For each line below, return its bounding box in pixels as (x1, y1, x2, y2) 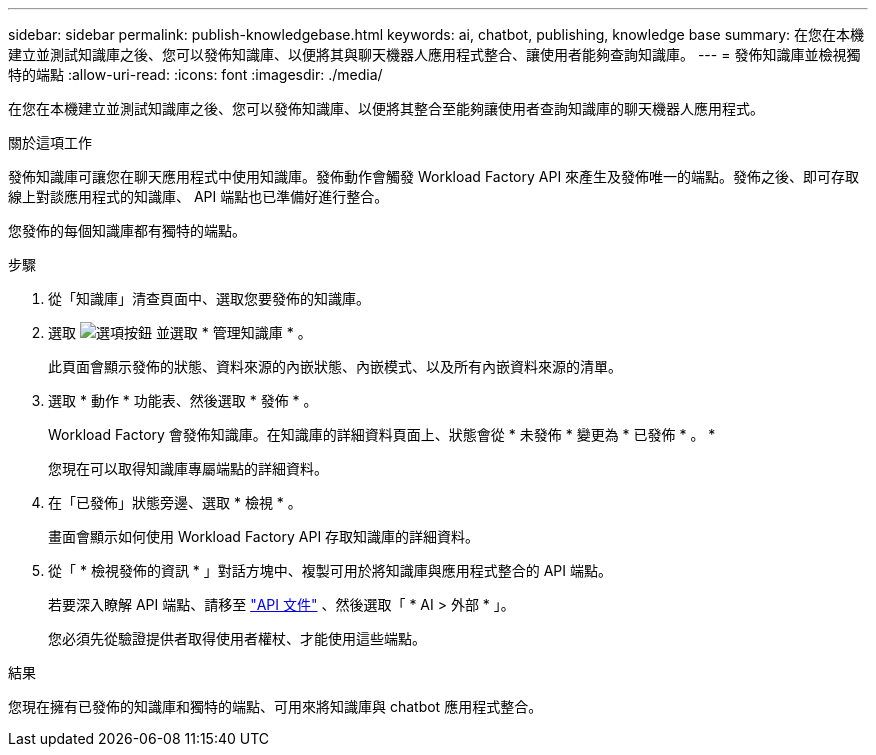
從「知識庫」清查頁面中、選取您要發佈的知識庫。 (48, 290, 370, 307)
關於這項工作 (8, 134, 92, 151)
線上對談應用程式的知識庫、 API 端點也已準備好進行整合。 (8, 188, 389, 205)
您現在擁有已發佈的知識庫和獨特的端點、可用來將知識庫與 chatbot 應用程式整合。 (8, 698, 543, 715)
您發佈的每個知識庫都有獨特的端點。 (8, 222, 246, 239)
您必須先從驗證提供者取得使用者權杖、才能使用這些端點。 (48, 630, 426, 647)
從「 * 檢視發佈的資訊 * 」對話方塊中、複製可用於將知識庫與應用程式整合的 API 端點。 (48, 562, 613, 579)
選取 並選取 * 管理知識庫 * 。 (48, 324, 312, 341)
